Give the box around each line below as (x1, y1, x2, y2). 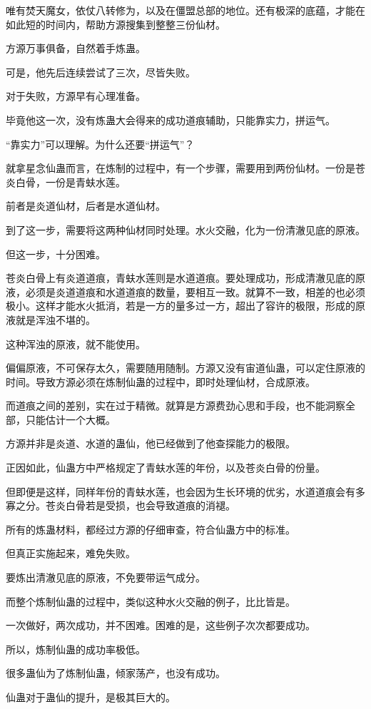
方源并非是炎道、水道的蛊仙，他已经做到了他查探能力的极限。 (6, 436, 295, 451)
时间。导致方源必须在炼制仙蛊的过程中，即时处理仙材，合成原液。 (6, 374, 315, 389)
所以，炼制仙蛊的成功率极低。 (6, 641, 146, 656)
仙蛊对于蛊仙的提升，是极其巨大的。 (6, 690, 176, 704)
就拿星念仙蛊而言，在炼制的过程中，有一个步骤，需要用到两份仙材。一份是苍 (6, 160, 365, 175)
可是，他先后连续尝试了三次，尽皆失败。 (6, 64, 195, 79)
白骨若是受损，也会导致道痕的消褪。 (65, 498, 235, 513)
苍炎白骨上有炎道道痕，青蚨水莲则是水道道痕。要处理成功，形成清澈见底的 (6, 270, 355, 285)
